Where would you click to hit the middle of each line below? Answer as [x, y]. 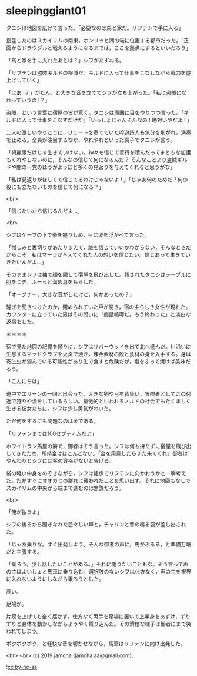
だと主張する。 [24, 551]
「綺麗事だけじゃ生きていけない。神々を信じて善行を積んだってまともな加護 [98, 152]
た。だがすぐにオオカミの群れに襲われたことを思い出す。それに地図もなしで [98, 481]
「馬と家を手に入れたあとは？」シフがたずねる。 [65, 60]
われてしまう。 [24, 631]
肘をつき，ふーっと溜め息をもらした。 [52, 281]
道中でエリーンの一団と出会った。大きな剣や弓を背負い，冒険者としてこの [96, 393]
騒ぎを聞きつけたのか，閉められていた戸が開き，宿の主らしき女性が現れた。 [98, 307]
